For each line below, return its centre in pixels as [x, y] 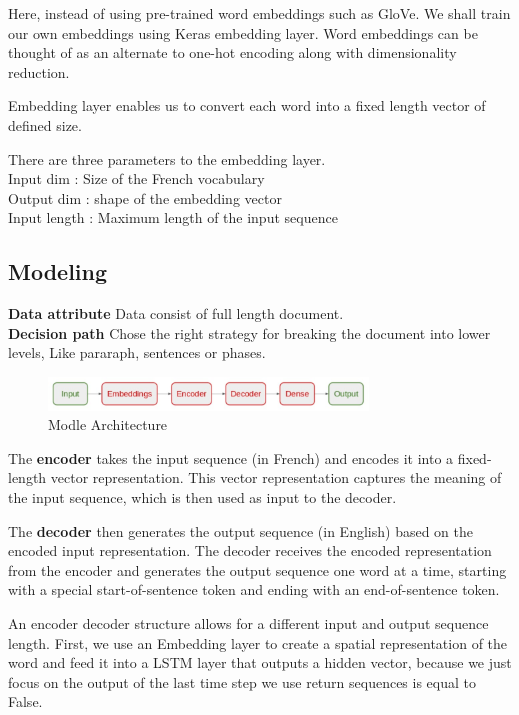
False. [25, 701]
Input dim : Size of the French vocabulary [136, 178]
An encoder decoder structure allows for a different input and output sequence [248, 622]
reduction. [39, 71]
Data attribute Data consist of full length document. [176, 313]
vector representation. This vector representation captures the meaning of [276, 477]
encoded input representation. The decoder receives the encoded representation [250, 550]
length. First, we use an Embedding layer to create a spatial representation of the [258, 642]
